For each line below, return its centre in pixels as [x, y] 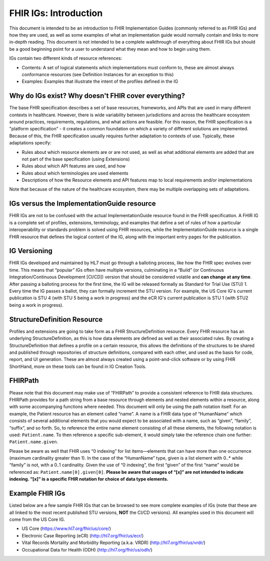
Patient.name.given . [34, 442]
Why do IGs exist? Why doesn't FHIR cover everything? [97, 96]
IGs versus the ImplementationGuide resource [82, 204]
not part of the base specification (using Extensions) [76, 159]
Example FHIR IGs [37, 494]
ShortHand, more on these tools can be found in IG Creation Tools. [78, 366]
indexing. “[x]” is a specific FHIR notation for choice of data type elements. [89, 479]
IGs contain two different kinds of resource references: [66, 58]
